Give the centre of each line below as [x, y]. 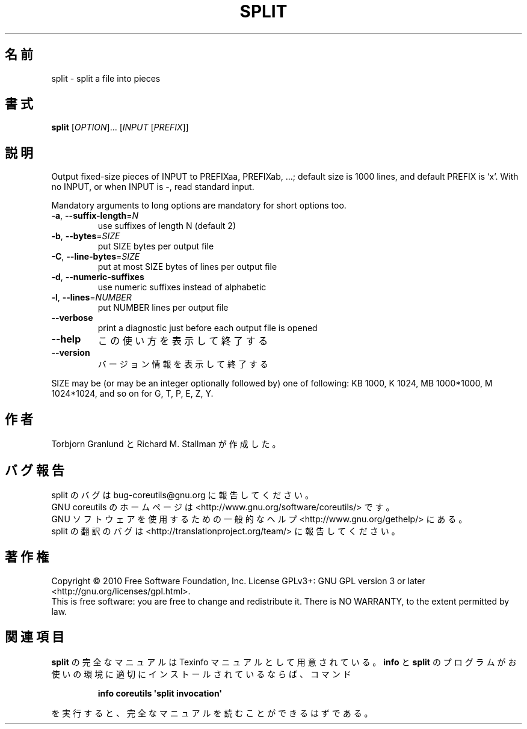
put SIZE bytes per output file [156, 246]
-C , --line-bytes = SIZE [96, 257]
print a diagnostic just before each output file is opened [208, 328]
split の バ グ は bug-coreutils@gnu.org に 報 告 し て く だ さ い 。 [182, 495]
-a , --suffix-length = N [95, 216]
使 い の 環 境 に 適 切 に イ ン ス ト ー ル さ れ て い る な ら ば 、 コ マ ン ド [201, 674]
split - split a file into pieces [106, 78]
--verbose [72, 318]
